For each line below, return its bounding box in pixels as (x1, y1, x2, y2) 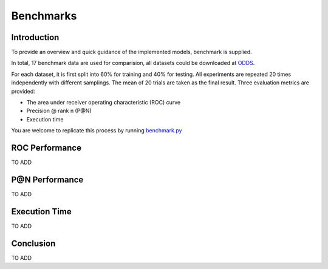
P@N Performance (11, 174, 84, 185)
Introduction (11, 32, 60, 43)
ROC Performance (11, 143, 82, 153)
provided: (11, 87, 36, 95)
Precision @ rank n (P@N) (26, 107, 92, 115)
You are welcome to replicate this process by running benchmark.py (11, 127, 182, 134)
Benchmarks (11, 9, 77, 22)
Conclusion (11, 238, 56, 248)
